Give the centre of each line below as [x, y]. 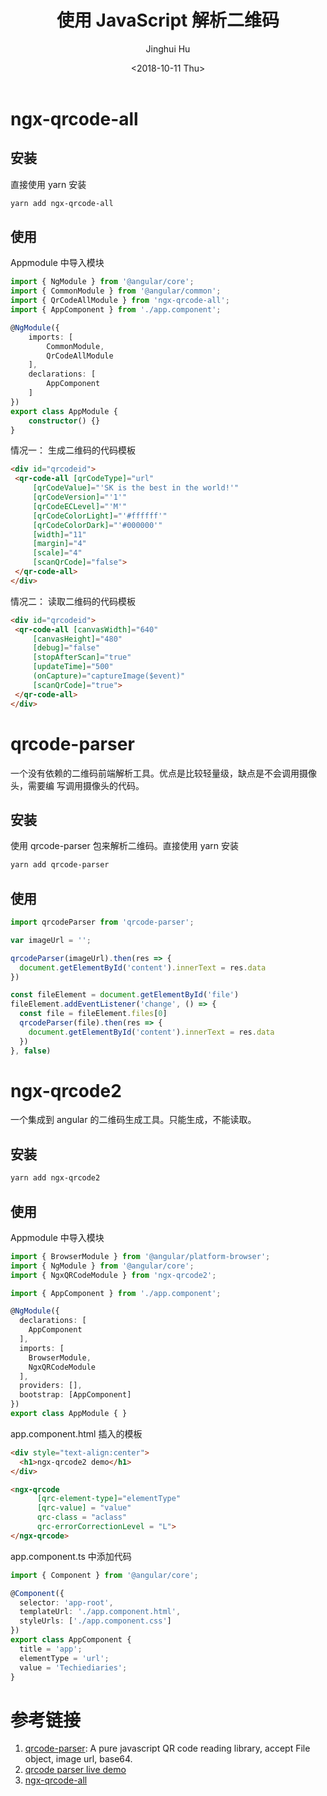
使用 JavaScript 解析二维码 [168, 20]
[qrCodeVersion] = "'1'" [80, 497]
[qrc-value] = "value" [84, 1508]
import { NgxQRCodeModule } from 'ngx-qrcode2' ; [113, 1275]
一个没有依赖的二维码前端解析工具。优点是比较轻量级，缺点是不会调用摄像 [163, 773]
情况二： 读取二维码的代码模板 [73, 601]
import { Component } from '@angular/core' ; [104, 1575]
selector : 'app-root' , [66, 1602]
